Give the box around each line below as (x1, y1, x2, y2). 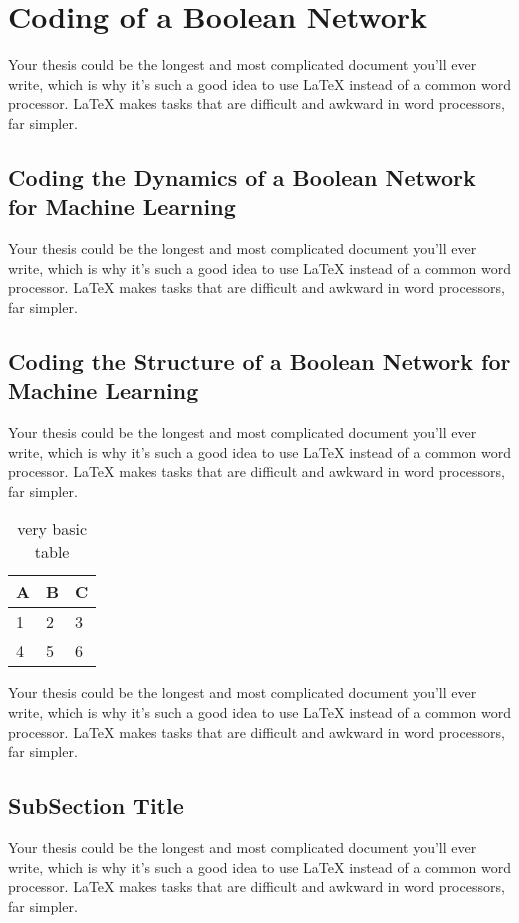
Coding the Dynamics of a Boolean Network (8, 161, 476, 192)
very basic (17, 517, 88, 541)
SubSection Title (8, 790, 184, 821)
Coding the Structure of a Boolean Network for (8, 345, 511, 376)
